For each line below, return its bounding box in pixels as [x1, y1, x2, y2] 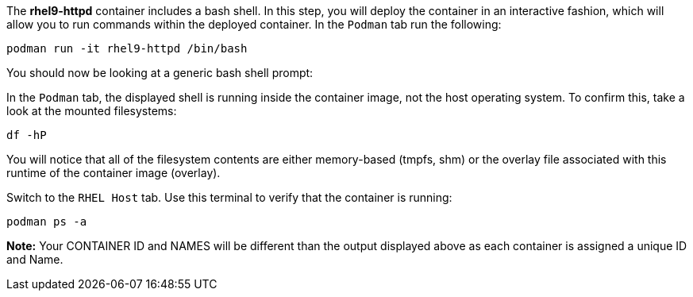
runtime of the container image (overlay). [6, 166, 221, 179]
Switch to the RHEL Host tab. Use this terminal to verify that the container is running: [6, 191, 452, 204]
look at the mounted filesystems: [6, 104, 177, 118]
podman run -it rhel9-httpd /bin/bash [6, 42, 248, 55]
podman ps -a [6, 215, 87, 228]
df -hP [6, 129, 47, 141]
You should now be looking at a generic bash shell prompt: [6, 66, 314, 79]
